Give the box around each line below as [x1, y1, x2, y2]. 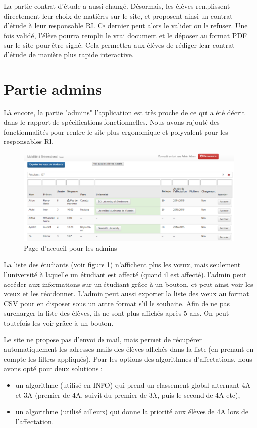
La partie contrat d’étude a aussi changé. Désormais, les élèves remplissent [4, 1, 230, 11]
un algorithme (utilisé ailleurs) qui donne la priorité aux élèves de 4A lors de [15, 406, 248, 417]
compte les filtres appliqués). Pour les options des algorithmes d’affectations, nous [4, 353, 252, 364]
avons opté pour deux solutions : [4, 363, 103, 374]
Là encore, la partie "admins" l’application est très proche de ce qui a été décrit [4, 107, 245, 117]
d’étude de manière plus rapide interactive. [4, 49, 134, 59]
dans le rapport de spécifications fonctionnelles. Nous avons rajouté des [4, 117, 220, 127]
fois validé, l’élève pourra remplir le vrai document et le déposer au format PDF [4, 30, 247, 40]
